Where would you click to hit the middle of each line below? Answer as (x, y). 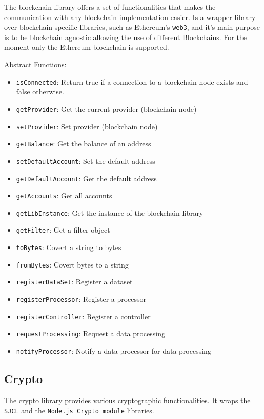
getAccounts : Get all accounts (64, 195)
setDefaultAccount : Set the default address (86, 160)
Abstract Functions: (35, 64)
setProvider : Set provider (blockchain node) (87, 126)
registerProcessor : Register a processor (81, 299)
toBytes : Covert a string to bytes (69, 247)
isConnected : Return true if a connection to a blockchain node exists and (132, 81)
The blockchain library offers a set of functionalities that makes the (110, 7)
